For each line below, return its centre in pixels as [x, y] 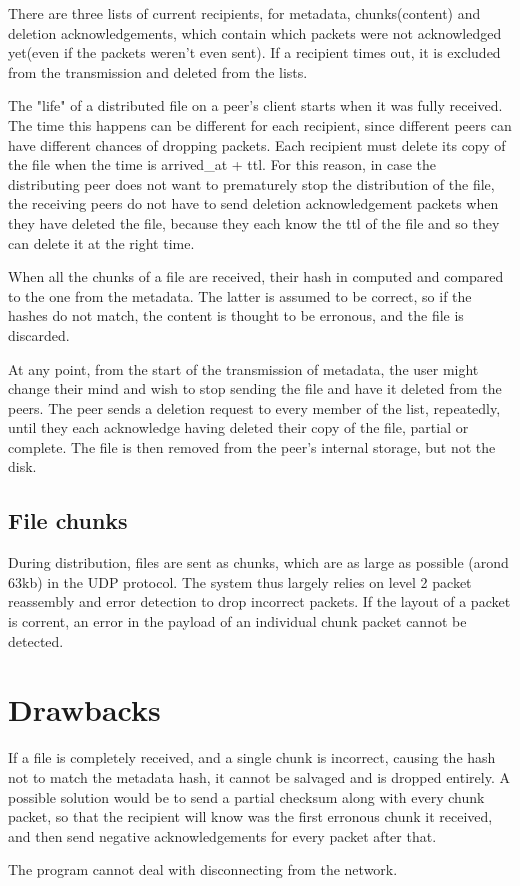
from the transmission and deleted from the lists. [158, 71]
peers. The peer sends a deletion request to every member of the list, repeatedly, [254, 407]
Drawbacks [84, 709]
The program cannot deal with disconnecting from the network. [203, 869]
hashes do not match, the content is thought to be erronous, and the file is [236, 315]
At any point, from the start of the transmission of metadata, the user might [243, 368]
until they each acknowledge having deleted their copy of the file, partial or [238, 427]
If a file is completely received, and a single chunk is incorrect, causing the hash [252, 757]
